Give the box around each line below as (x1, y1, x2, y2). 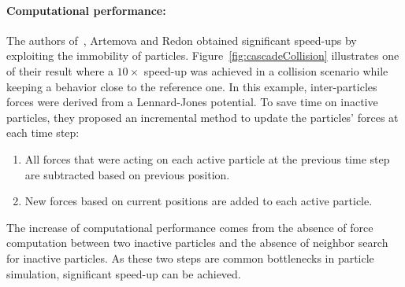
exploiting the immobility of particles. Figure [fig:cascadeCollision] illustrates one (6, 47, 399, 64)
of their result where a (6, 62, 113, 79)
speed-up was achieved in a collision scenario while (143, 62, 388, 79)
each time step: (6, 124, 80, 141)
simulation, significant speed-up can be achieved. (6, 265, 241, 281)
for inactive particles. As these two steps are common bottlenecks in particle (6, 249, 374, 266)
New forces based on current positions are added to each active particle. (24, 193, 373, 209)
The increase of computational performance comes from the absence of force (6, 219, 373, 235)
